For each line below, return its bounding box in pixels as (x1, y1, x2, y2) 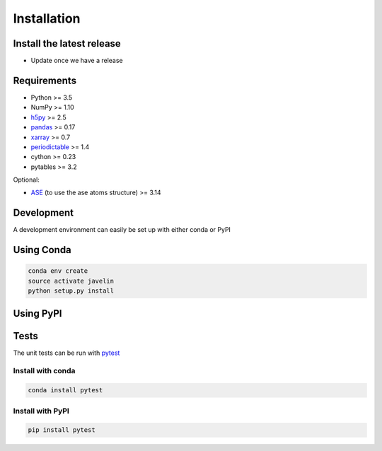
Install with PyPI (13, 406, 70, 416)
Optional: (13, 175, 40, 184)
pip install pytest (28, 426, 95, 434)
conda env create (28, 267, 88, 275)
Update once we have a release (30, 57, 123, 65)
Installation (13, 11, 81, 26)
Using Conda (13, 244, 72, 256)
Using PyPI (13, 307, 62, 320)
